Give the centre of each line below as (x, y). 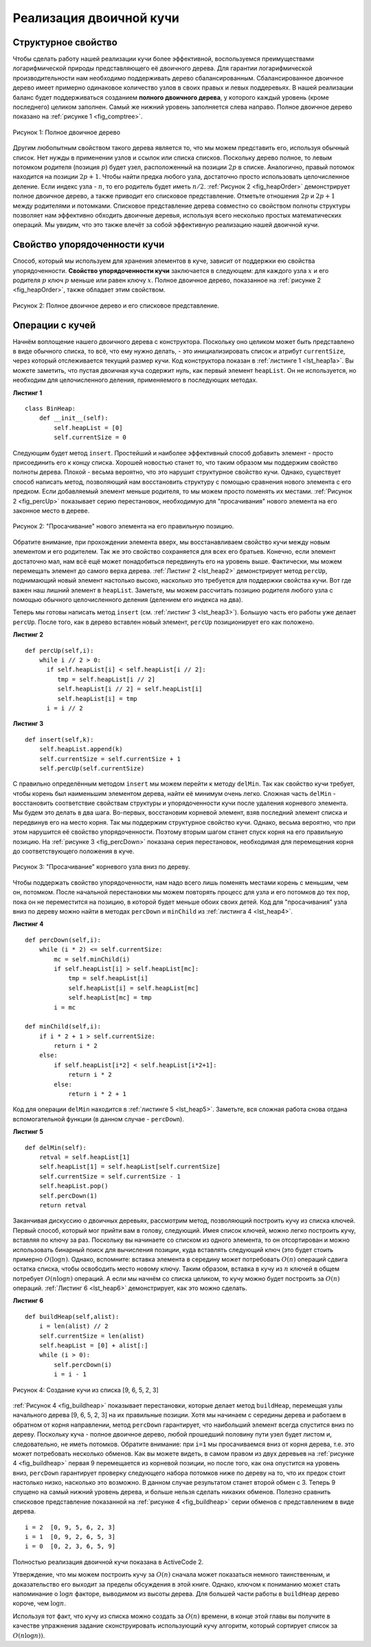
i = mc (65, 1007)
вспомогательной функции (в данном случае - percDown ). (99, 1119)
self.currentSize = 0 (90, 438)
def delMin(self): (56, 1148)
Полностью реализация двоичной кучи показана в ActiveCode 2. (108, 1562)
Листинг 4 (28, 924)
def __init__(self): (74, 418)
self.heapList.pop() (74, 1186)
